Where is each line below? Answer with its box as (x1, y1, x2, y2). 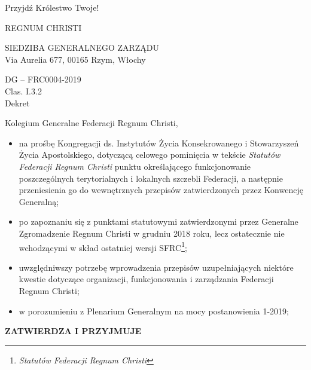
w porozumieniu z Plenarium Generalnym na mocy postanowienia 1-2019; (19, 304, 289, 317)
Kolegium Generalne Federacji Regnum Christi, (5, 117, 178, 129)
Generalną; (19, 195, 59, 207)
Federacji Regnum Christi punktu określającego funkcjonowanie (19, 160, 251, 172)
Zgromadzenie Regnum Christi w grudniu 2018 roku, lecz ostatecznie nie (19, 227, 285, 239)
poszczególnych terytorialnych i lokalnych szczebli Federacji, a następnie (19, 172, 283, 184)
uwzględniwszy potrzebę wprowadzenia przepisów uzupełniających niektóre (19, 261, 294, 273)
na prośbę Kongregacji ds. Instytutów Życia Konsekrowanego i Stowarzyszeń (19, 136, 299, 149)
